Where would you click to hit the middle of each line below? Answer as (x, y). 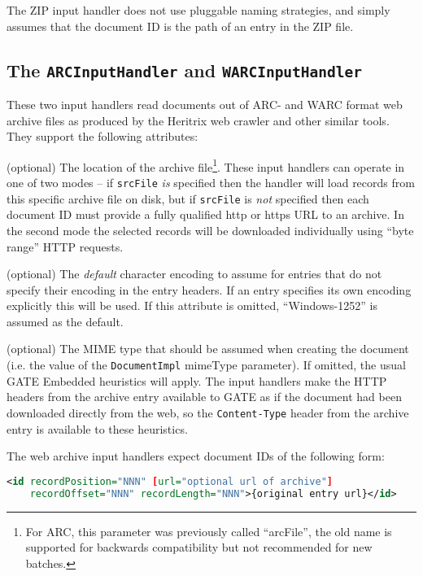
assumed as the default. (65, 321)
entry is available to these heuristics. (97, 428)
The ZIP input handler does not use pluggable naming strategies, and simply (198, 10)
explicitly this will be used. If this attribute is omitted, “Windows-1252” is (192, 305)
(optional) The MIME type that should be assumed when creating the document (208, 349)
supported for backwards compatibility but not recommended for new (199, 547)
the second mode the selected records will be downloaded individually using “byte (210, 230)
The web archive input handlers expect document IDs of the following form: (196, 456)
